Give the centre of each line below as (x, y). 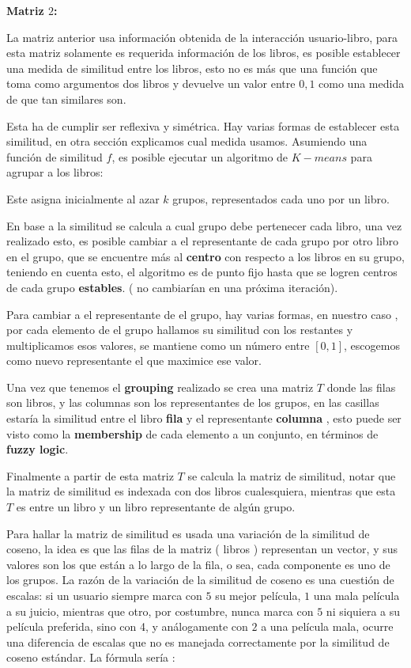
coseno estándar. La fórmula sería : (91, 657)
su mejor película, (258, 595)
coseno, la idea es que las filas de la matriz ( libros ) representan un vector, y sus (202, 549)
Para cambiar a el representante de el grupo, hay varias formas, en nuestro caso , (202, 314)
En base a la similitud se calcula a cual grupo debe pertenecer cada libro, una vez (204, 225)
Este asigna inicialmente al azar (83, 198)
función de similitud (55, 156)
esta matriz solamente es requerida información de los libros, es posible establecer (204, 53)
